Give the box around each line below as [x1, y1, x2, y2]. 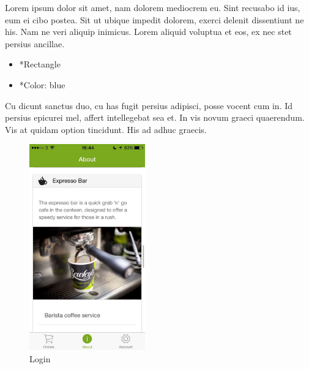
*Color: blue [19, 78, 65, 91]
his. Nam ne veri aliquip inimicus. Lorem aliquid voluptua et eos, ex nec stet [5, 25, 292, 38]
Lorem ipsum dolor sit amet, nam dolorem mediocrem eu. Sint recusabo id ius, [5, 1, 300, 13]
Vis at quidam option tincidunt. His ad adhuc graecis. [5, 123, 207, 135]
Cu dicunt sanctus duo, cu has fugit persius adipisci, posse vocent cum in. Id [5, 99, 293, 112]
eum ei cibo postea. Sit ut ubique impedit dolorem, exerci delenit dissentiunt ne [5, 13, 304, 26]
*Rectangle [19, 58, 61, 70]
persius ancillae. [5, 37, 65, 50]
